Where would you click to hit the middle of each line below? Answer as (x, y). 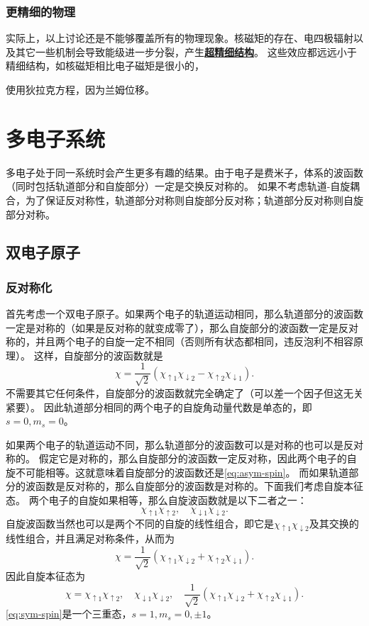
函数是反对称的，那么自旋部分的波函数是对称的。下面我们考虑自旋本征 (199, 486)
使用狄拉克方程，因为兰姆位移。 (80, 89)
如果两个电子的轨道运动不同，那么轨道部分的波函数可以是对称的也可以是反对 (184, 444)
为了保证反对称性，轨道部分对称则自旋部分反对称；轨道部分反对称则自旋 (194, 200)
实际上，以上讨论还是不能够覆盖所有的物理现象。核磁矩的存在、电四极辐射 (180, 38)
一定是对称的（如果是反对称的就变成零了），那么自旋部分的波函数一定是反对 (182, 327)
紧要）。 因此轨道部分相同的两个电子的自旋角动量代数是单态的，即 (159, 407)
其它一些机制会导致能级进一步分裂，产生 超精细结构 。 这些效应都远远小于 (186, 51)
